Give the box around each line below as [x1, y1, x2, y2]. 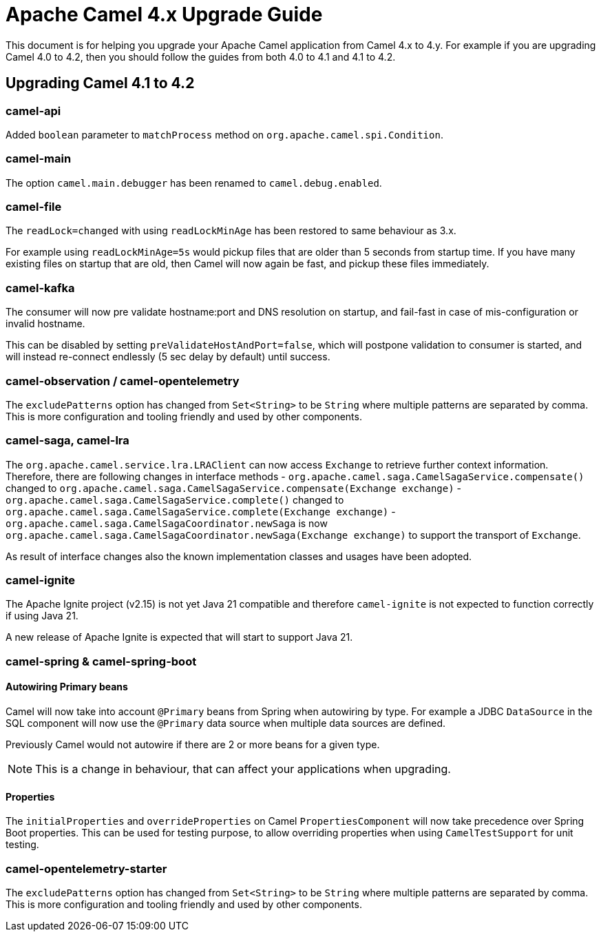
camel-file [6, 200, 62, 214]
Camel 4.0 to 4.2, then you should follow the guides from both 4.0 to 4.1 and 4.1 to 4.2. [6, 50, 396, 63]
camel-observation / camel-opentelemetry [6, 373, 240, 388]
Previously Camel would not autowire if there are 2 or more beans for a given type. [6, 739, 380, 751]
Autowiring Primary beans [6, 681, 128, 693]
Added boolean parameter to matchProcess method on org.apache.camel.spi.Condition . [6, 128, 443, 141]
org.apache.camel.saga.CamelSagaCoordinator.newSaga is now [6, 517, 328, 529]
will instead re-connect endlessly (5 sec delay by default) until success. [6, 351, 330, 363]
